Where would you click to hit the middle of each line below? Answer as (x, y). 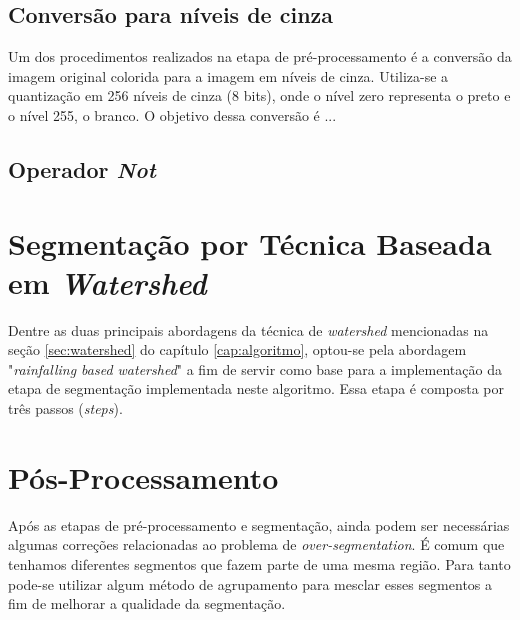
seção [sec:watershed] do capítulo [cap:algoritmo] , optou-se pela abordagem (237, 349)
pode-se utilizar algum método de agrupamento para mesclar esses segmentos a (250, 583)
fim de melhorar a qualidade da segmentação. (147, 603)
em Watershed (107, 282)
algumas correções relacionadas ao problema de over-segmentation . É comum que (256, 544)
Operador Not (82, 168)
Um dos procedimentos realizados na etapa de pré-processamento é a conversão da (260, 56)
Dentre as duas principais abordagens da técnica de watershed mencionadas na (248, 329)
